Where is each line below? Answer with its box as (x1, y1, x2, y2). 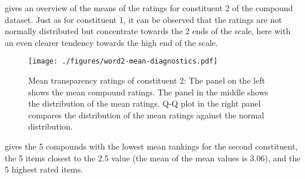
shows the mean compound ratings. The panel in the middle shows (28, 85, 269, 98)
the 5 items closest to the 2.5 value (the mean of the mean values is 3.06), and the (5, 151, 301, 164)
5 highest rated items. (5, 163, 83, 175)
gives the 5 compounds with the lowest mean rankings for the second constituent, (5, 140, 298, 152)
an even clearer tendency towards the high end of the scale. (5, 36, 218, 48)
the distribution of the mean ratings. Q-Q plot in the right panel (28, 97, 261, 110)
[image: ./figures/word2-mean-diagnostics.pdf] (28, 57, 218, 66)
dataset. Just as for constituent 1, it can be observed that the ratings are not (5, 13, 282, 25)
